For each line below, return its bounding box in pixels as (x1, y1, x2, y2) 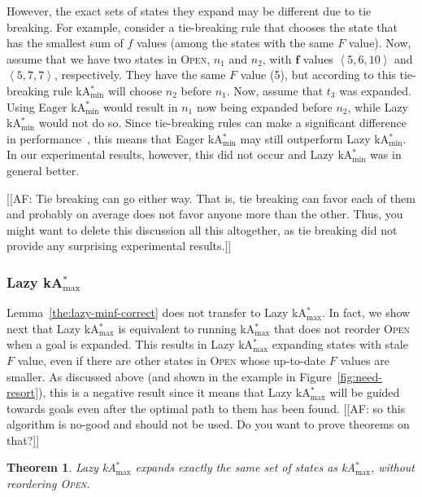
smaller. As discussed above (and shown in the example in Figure (7, 367, 332, 385)
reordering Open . (7, 475, 90, 492)
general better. (7, 161, 80, 178)
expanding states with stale (272, 336, 408, 353)
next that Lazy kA (7, 319, 99, 336)
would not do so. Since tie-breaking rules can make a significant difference (38, 114, 407, 131)
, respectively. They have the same (54, 66, 226, 83)
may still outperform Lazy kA (240, 130, 389, 147)
